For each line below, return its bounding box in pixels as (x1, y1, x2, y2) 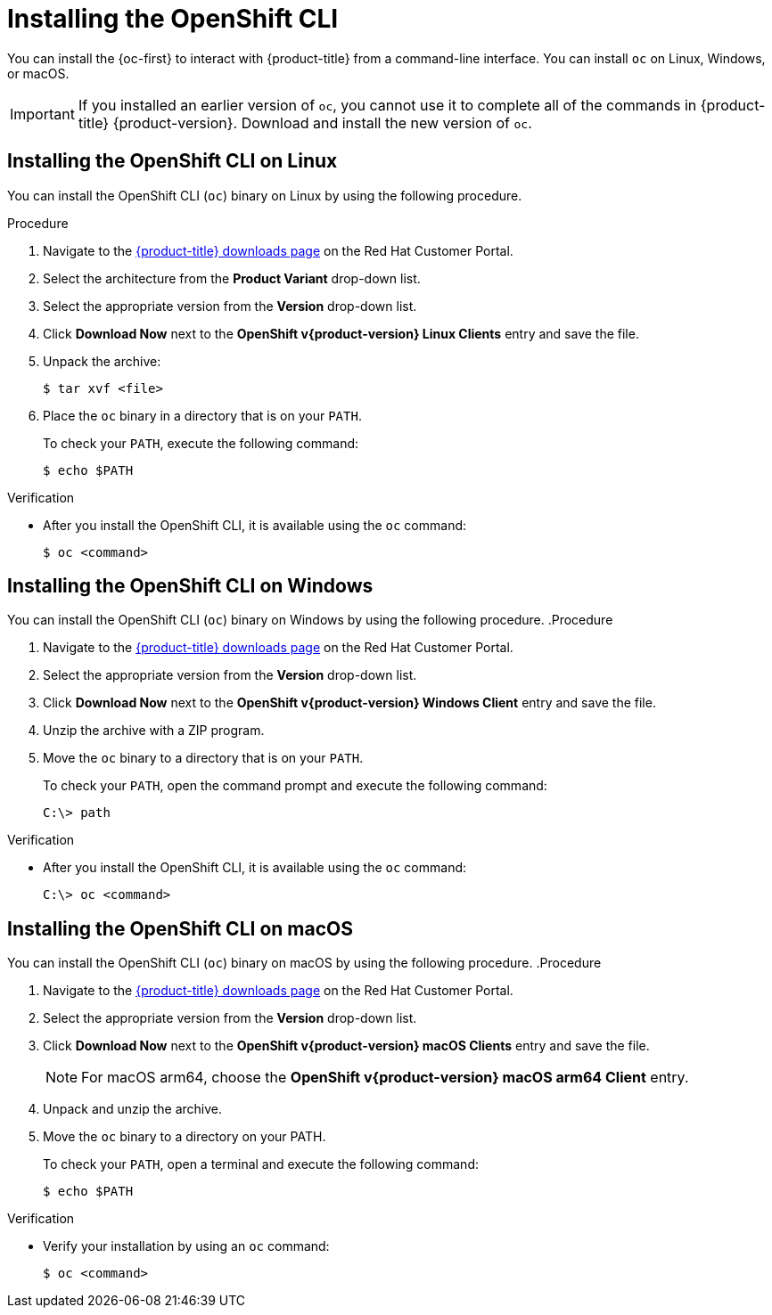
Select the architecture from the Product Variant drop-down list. (43, 270, 421, 286)
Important (10, 104, 75, 123)
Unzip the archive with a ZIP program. (43, 723, 265, 739)
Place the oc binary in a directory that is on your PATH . (43, 407, 362, 423)
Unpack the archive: (43, 353, 161, 369)
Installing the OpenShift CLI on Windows (7, 575, 374, 598)
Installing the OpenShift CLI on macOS (7, 917, 353, 940)
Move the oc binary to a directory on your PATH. (43, 1129, 326, 1145)
